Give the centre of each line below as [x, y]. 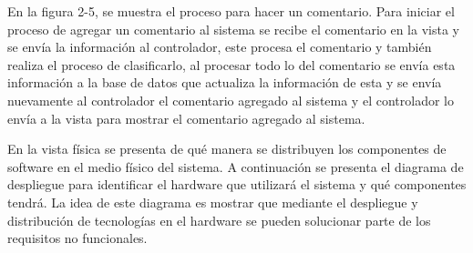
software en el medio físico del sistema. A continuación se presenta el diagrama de [236, 166]
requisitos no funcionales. [77, 238]
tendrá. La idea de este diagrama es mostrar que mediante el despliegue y [213, 202]
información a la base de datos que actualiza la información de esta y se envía [225, 82]
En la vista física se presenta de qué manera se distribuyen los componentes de [227, 149]
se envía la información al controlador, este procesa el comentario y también [220, 47]
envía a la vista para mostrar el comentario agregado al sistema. [186, 118]
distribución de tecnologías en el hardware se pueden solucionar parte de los [219, 220]
